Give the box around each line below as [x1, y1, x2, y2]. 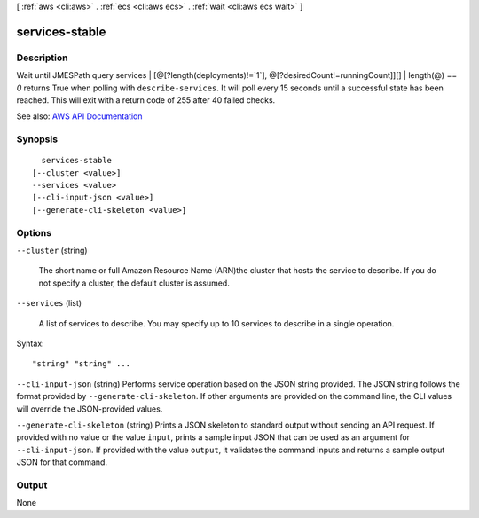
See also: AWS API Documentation [16, 111, 143, 122]
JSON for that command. [16, 457, 108, 467]
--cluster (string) [16, 245, 88, 255]
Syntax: [16, 338, 44, 349]
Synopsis [16, 133, 58, 145]
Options [16, 226, 52, 239]
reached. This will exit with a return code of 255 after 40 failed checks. [16, 94, 276, 106]
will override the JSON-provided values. [16, 404, 163, 414]
